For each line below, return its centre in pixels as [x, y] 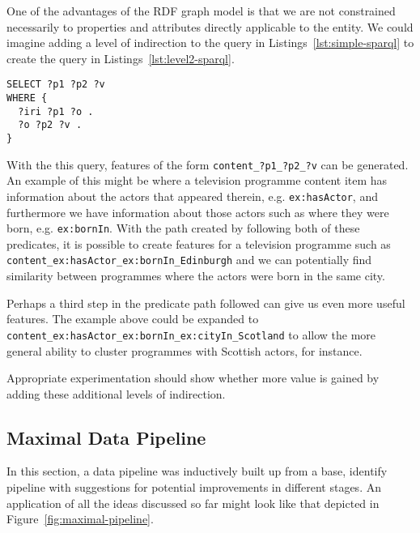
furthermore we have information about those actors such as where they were [198, 212]
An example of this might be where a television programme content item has [197, 180]
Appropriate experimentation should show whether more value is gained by [193, 378]
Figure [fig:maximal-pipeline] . [80, 519]
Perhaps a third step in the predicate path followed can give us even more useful [206, 303]
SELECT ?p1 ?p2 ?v [56, 85]
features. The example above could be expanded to [133, 319]
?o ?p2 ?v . [50, 125]
